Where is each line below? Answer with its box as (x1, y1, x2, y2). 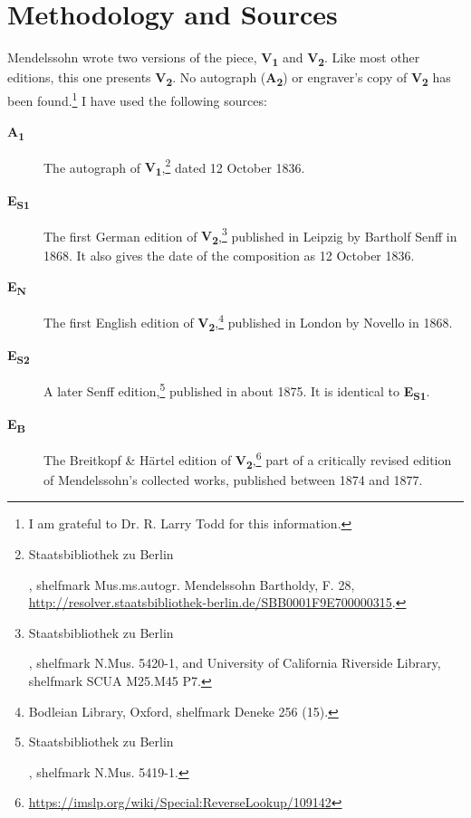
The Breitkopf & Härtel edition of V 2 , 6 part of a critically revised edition (43, 447, 452, 471)
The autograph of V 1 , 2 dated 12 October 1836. (43, 155, 305, 179)
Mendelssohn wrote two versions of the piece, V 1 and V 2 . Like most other (7, 48, 420, 69)
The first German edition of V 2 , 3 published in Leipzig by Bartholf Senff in (43, 224, 457, 248)
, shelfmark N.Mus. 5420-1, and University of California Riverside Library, (28, 653, 441, 672)
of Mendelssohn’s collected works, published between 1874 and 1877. (43, 470, 423, 489)
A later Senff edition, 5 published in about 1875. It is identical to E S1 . (43, 379, 430, 403)
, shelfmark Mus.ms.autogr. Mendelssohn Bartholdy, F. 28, (28, 575, 355, 594)
